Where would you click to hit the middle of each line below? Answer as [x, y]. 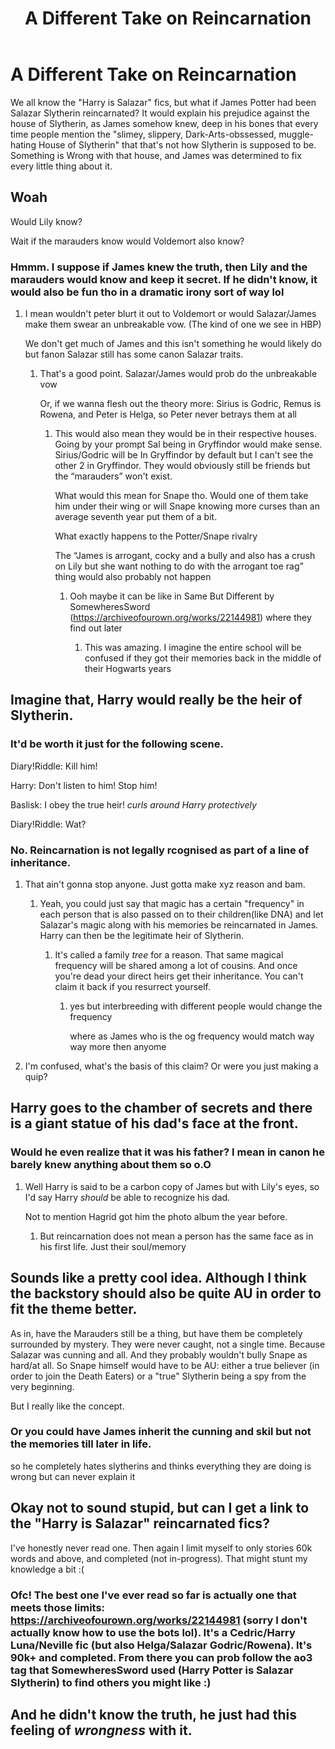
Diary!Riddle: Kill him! [54, 766]
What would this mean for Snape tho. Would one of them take [181, 496]
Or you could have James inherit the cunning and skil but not [161, 1432]
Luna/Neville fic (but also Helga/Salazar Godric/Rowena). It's [161, 1645]
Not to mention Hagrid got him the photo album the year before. [156, 1216]
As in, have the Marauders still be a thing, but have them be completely [156, 1333]
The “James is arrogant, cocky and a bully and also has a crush [185, 556]
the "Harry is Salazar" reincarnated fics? [140, 1523]
